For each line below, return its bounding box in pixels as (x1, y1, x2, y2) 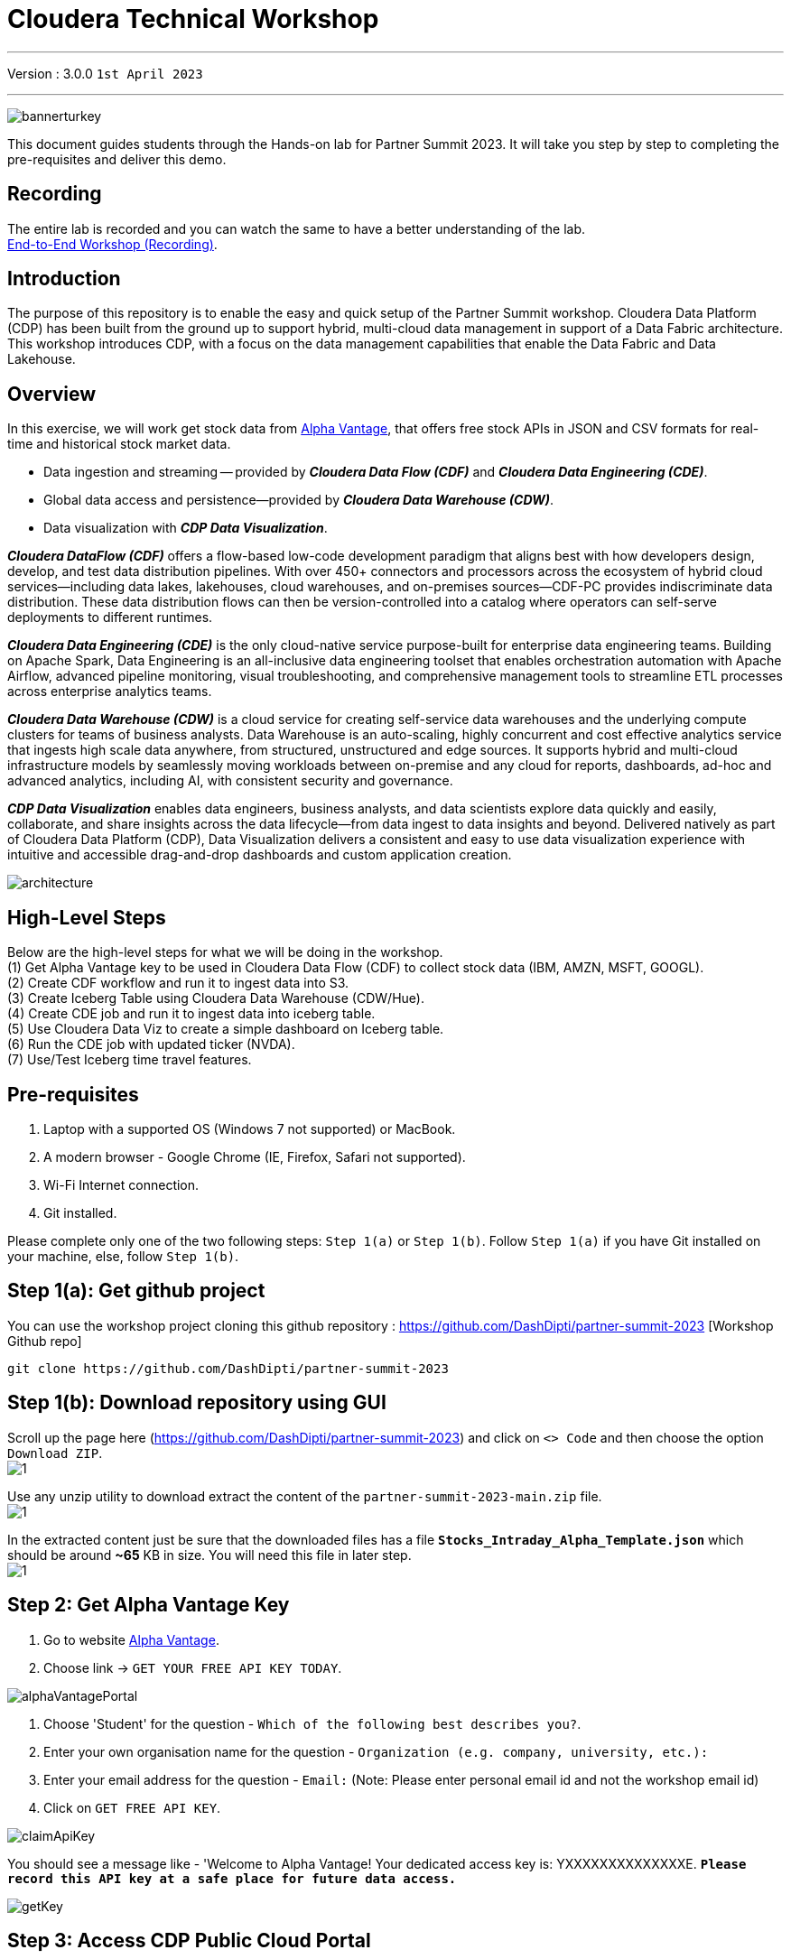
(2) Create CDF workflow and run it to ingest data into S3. (7, 975, 349, 991)
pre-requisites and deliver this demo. (7, 151, 227, 167)
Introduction (7, 267, 121, 291)
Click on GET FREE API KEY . (43, 1799, 221, 1815)
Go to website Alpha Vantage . (43, 1631, 219, 1648)
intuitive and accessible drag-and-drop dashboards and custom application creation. (7, 847, 512, 863)
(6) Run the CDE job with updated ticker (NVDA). (7, 1036, 295, 1053)
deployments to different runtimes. (7, 609, 213, 626)
